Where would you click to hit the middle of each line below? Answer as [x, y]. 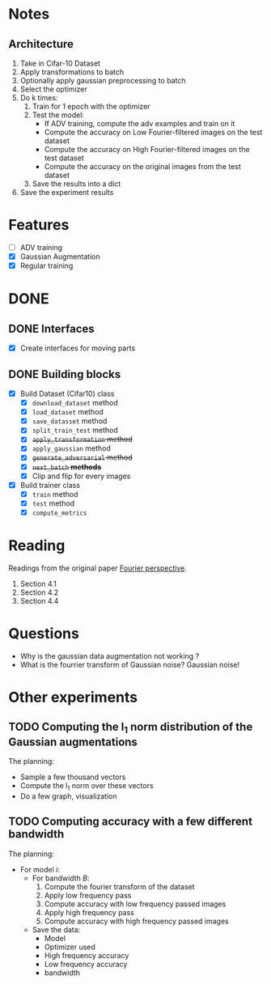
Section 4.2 [39, 592]
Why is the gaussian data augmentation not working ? [110, 655]
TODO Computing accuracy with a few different [131, 822]
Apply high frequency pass [89, 912]
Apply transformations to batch [72, 72]
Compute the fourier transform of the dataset [120, 886]
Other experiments [73, 697]
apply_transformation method [82, 439]
